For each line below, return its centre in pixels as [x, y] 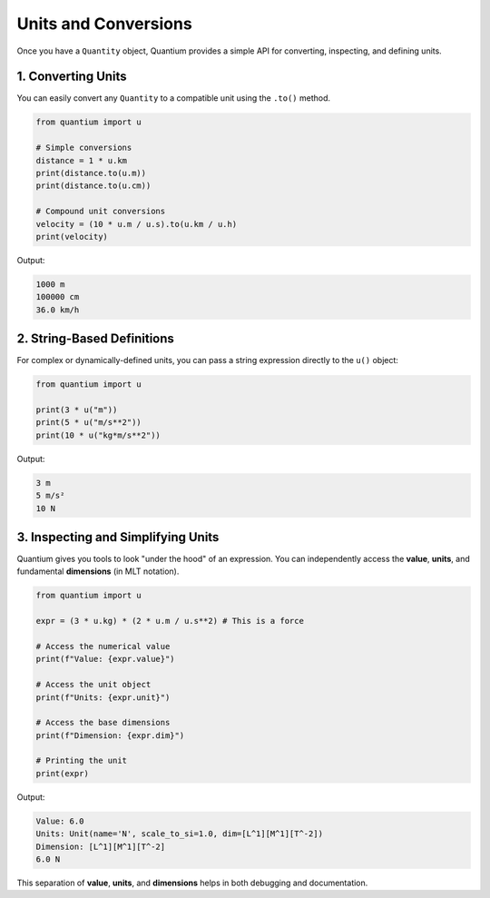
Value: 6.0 [60, 821]
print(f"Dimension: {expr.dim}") [110, 735]
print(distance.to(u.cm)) [93, 186]
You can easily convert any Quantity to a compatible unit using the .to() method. [174, 98]
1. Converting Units [72, 77]
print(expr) [63, 773]
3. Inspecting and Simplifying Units [118, 537]
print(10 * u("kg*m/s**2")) [98, 435]
